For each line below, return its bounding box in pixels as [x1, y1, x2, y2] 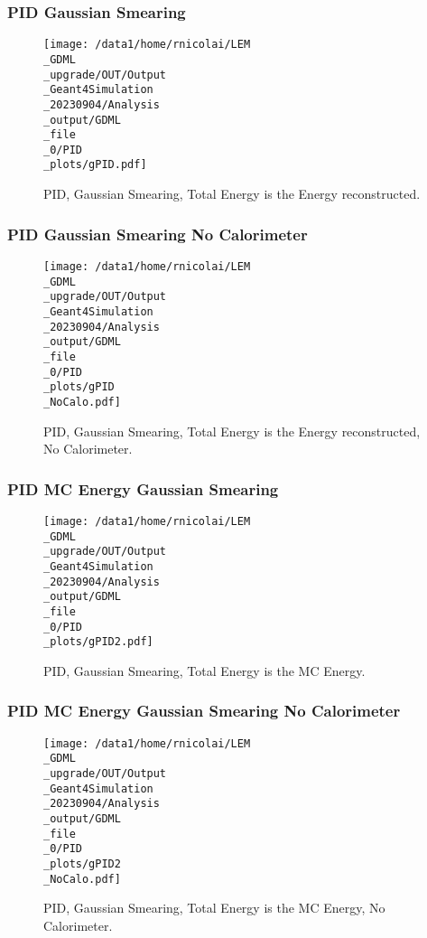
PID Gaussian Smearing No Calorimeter [7, 222, 308, 245]
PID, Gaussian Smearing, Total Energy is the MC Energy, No [43, 898, 385, 917]
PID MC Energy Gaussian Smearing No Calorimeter [7, 699, 401, 722]
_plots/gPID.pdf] [43, 158, 147, 172]
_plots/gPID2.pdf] [43, 635, 153, 649]
